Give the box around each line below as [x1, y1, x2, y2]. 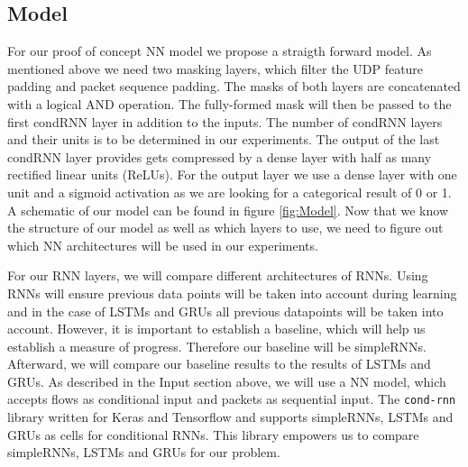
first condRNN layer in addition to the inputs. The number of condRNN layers [7, 112, 443, 131]
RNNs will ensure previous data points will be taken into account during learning [7, 283, 457, 302]
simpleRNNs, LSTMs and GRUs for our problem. [7, 443, 280, 462]
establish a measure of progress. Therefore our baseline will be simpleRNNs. [7, 336, 427, 355]
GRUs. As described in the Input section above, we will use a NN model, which [7, 371, 446, 390]
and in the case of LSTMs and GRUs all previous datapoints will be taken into [7, 301, 444, 320]
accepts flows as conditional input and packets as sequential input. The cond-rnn [7, 389, 456, 408]
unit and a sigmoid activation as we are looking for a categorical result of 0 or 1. [7, 182, 452, 201]
